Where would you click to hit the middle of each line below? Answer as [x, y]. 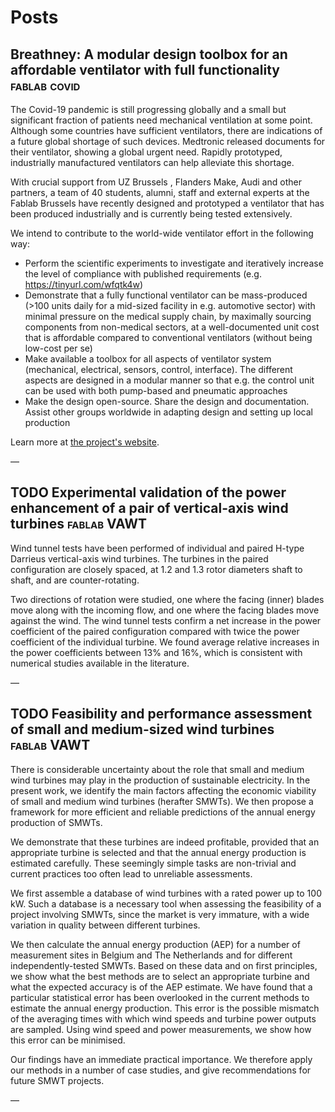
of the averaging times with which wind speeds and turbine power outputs [163, 1018]
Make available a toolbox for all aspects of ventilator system [148, 359]
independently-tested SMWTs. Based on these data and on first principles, [164, 965]
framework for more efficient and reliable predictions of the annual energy [163, 812]
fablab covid [45, 85]
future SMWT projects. [57, 1080]
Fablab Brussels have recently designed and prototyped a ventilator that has [167, 203]
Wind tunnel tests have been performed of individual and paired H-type [157, 548]
